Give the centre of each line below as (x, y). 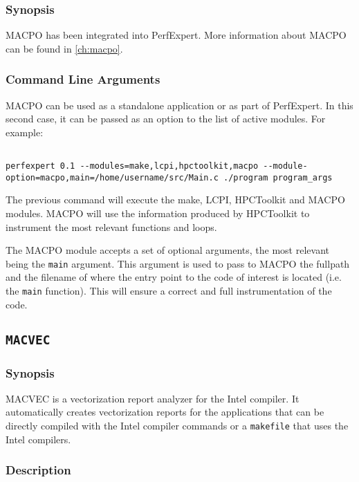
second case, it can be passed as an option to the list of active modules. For (166, 119)
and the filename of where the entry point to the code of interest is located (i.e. (174, 277)
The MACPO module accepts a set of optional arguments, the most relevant (167, 250)
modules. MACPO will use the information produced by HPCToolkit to (158, 213)
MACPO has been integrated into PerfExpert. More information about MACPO (176, 35)
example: (25, 132)
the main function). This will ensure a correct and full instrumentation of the (169, 290)
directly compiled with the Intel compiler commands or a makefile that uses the (177, 426)
